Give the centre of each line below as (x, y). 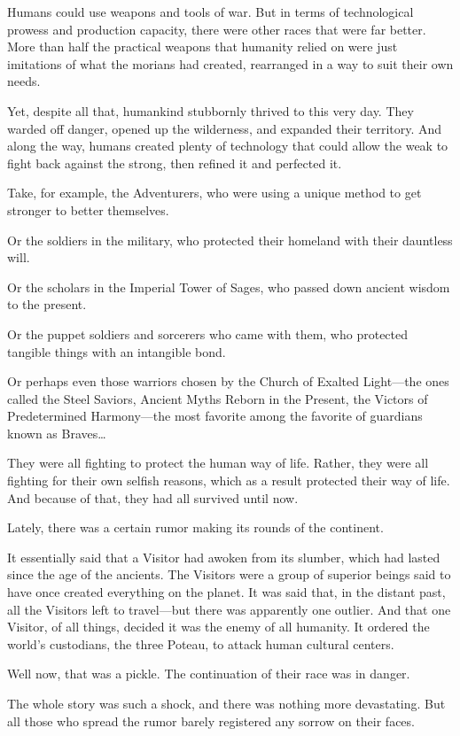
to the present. (47, 304)
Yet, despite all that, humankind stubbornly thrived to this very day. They (211, 110)
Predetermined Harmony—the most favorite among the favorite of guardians (215, 416)
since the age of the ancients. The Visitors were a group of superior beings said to (229, 574)
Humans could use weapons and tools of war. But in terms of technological (211, 12)
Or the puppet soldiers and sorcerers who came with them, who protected (208, 333)
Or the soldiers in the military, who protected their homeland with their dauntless (230, 240)
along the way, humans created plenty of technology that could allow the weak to (228, 146)
